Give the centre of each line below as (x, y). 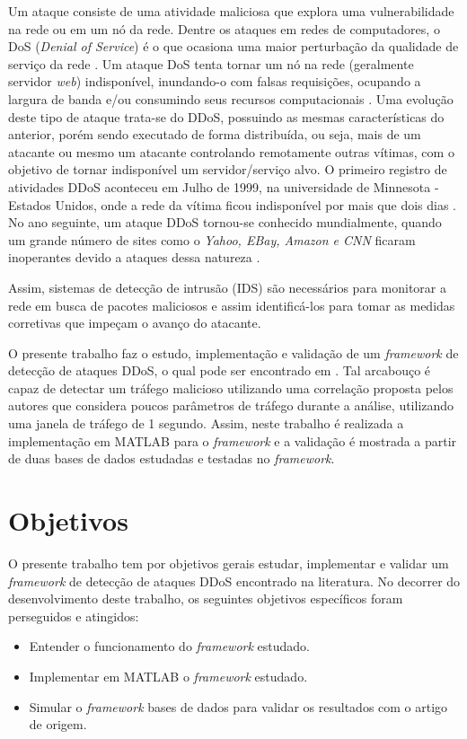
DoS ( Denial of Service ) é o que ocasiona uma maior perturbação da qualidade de (233, 46)
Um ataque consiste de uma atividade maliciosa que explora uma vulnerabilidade (231, 11)
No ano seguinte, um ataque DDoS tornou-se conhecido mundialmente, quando (225, 222)
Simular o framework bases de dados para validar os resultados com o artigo (238, 706)
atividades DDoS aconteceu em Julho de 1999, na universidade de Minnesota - (224, 186)
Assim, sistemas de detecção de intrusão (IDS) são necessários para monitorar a (227, 287)
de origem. (58, 724)
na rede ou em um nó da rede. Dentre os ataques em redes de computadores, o (224, 28)
